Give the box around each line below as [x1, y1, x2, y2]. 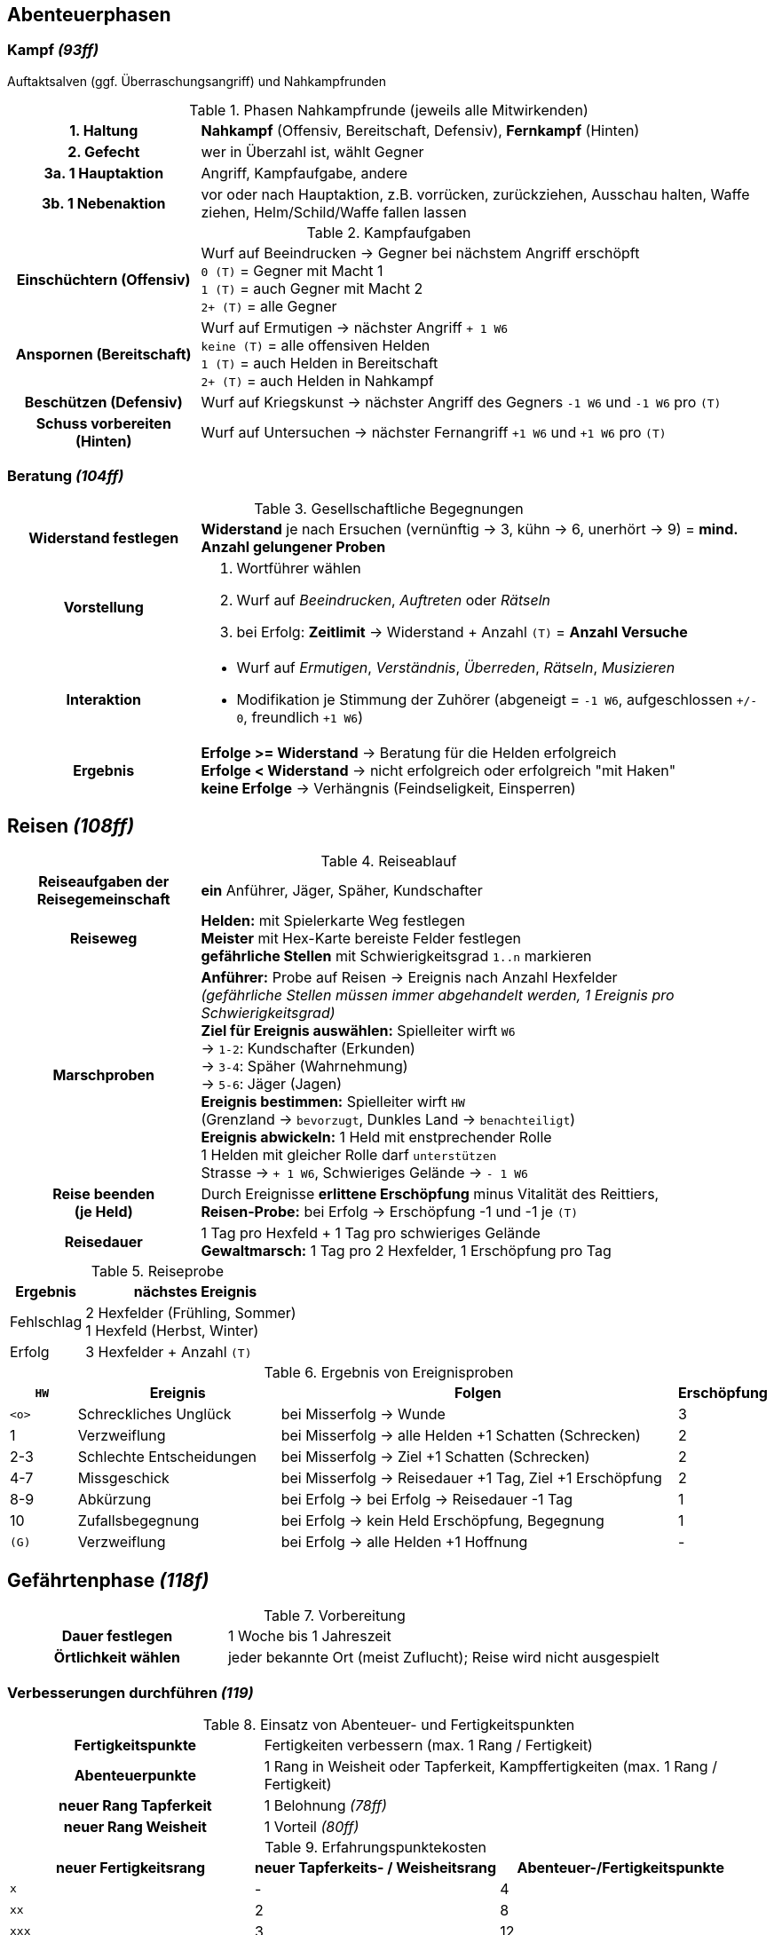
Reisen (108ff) [7, 814, 135, 837]
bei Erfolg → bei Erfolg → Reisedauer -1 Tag [280, 1490, 573, 1509]
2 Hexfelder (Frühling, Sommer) [85, 1304, 296, 1323]
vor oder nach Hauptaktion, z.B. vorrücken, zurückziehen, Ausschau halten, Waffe [201, 185, 750, 203]
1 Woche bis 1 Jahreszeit [227, 1627, 391, 1646]
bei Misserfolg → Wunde [280, 1405, 446, 1424]
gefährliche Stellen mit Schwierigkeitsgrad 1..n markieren [201, 947, 592, 966]
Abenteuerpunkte [74, 1765, 197, 1784]
